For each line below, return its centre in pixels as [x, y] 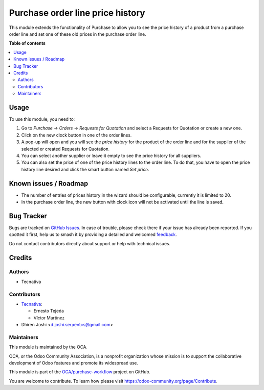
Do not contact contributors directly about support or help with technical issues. [90, 243]
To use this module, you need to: [42, 119]
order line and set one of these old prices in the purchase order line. [77, 34]
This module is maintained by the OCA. [48, 347]
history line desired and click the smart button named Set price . [85, 169]
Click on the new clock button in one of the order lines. [77, 135]
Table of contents [27, 43]
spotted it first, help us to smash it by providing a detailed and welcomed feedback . [93, 234]
